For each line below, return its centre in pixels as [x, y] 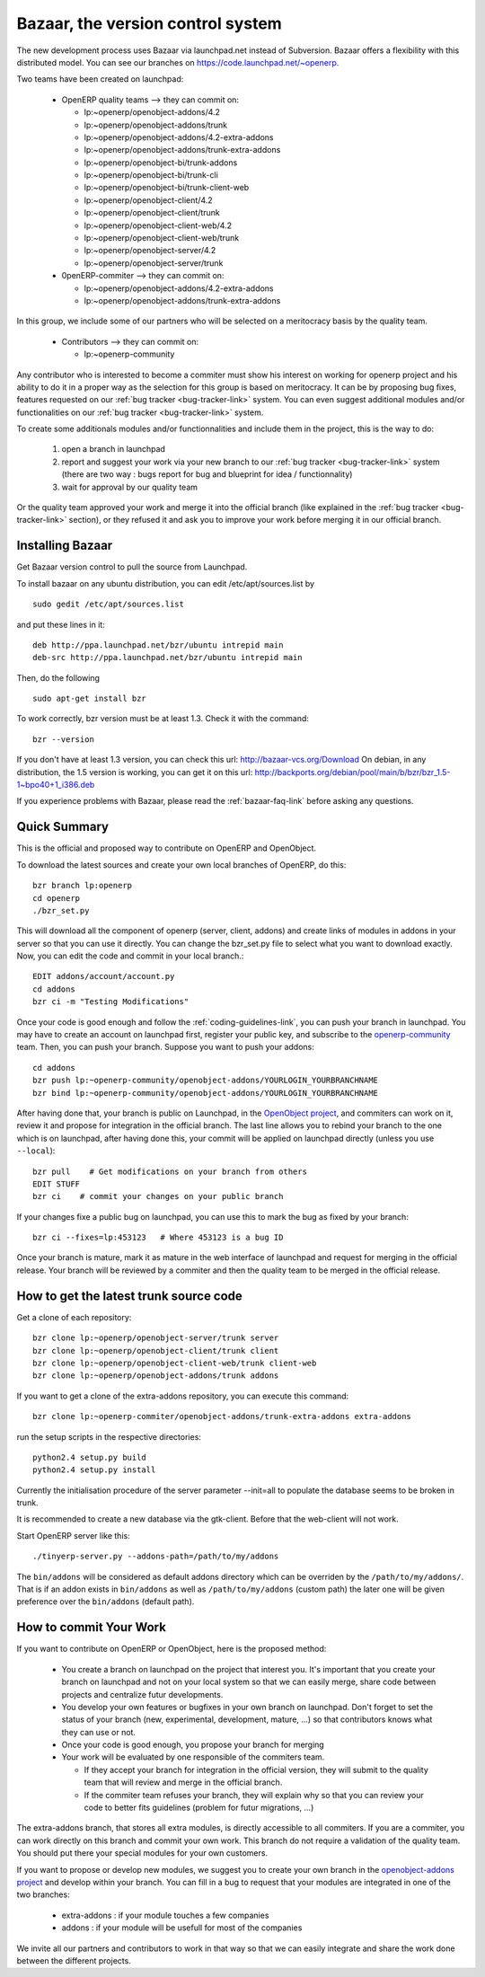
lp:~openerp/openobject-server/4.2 [150, 251]
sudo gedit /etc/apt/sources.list [108, 605]
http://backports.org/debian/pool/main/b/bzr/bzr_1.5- [353, 772]
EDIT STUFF [57, 1184]
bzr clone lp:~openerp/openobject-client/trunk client [156, 1350]
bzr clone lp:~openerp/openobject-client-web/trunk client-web [175, 1363]
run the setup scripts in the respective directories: [109, 1436]
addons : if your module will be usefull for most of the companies [182, 1928]
